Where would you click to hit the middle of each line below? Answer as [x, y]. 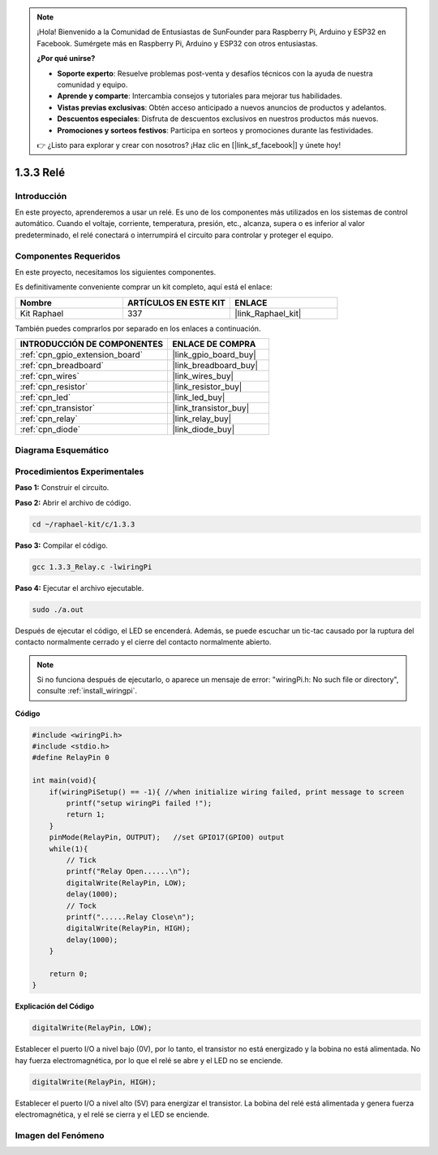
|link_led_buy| [198, 397]
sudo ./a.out [58, 609]
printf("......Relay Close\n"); [130, 917]
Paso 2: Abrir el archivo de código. [73, 502]
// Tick [82, 860]
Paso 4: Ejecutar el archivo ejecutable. [79, 588]
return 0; [69, 974]
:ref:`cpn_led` [45, 397]
